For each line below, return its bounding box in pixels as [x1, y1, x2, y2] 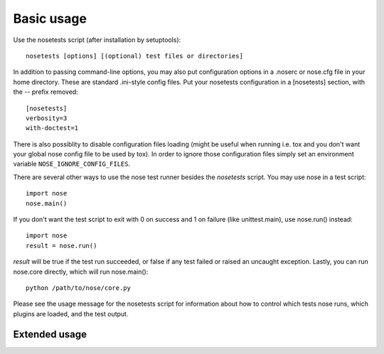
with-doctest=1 [26, 124, 79, 132]
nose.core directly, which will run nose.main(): [13, 267, 149, 276]
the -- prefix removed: [13, 87, 78, 96]
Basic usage [13, 11, 87, 26]
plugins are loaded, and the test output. [13, 309, 129, 318]
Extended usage [13, 328, 87, 340]
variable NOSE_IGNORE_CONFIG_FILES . [13, 160, 131, 168]
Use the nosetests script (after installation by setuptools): [13, 36, 181, 44]
